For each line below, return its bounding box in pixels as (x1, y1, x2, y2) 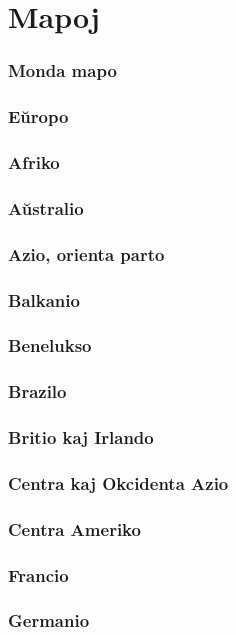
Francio (8, 562, 69, 587)
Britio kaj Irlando (8, 425, 154, 450)
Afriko (8, 149, 60, 174)
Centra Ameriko (8, 516, 141, 541)
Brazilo (8, 379, 67, 404)
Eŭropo (8, 104, 69, 129)
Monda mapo (8, 58, 117, 83)
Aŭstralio (8, 195, 84, 220)
